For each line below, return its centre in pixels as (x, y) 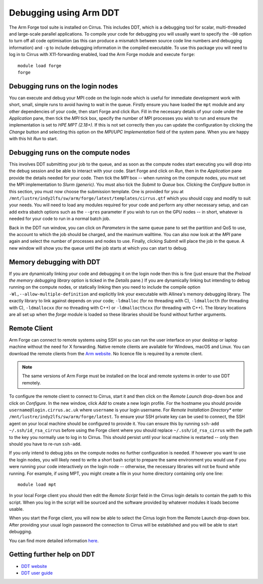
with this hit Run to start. (33, 139)
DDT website (34, 566)
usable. (16, 509)
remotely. (32, 383)
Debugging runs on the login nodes (64, 86)
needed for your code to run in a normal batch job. (60, 219)
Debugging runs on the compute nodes (70, 153)
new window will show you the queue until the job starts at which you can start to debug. (98, 248)
